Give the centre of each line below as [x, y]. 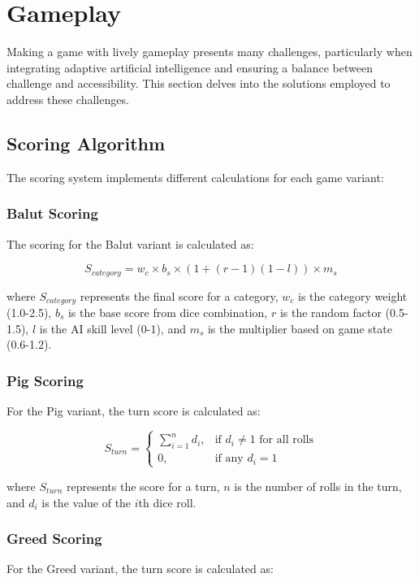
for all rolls [286, 440]
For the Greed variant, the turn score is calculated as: [140, 569]
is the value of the [86, 502]
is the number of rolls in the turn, [318, 486]
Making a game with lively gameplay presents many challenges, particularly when [209, 52]
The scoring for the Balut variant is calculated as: [130, 243]
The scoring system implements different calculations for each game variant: [195, 177]
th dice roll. [167, 502]
